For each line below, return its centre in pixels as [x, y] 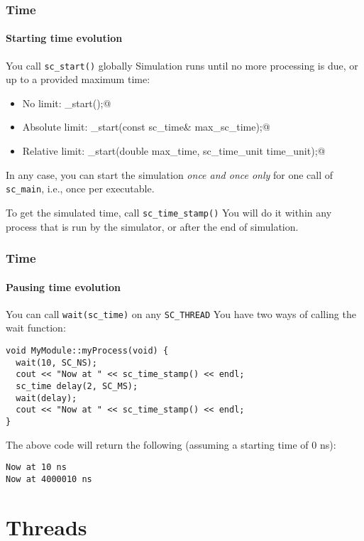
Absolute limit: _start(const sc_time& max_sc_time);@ [146, 127]
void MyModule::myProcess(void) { [87, 351]
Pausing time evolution [63, 286]
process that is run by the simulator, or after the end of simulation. [152, 226]
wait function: [36, 328]
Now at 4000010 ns [49, 479]
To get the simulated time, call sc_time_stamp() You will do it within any [169, 212]
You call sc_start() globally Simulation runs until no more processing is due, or [182, 65]
